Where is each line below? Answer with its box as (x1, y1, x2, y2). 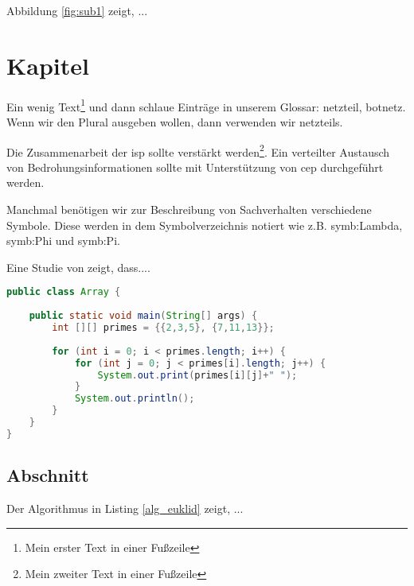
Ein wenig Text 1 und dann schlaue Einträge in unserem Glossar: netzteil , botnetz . (6, 95, 406, 114)
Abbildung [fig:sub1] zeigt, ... (6, 2, 148, 18)
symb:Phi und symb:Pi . (6, 232, 120, 249)
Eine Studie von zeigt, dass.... (6, 258, 150, 275)
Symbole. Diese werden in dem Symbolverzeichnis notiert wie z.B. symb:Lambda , (6, 216, 403, 233)
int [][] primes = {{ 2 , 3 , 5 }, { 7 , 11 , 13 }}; (52, 322, 275, 333)
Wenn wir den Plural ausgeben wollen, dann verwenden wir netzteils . (6, 113, 343, 130)
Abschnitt (6, 463, 89, 487)
